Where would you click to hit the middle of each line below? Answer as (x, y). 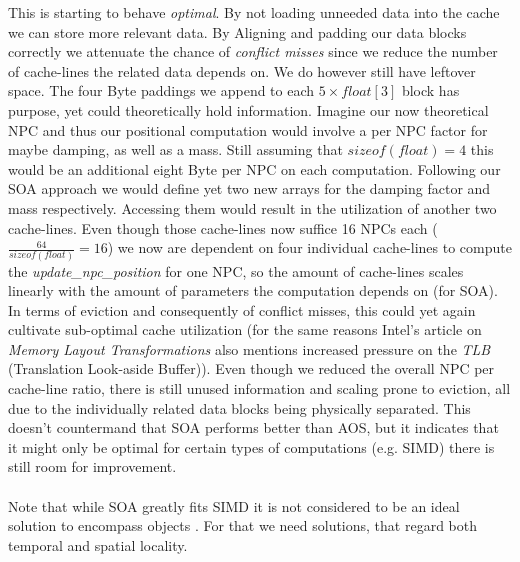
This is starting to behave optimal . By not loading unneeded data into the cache (254, 12)
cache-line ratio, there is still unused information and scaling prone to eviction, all (259, 388)
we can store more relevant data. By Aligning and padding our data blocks (237, 31)
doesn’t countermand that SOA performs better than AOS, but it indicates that (253, 427)
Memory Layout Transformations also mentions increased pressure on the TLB (249, 348)
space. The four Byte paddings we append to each (161, 90)
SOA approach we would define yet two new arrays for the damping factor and (249, 188)
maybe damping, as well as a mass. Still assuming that (175, 149)
